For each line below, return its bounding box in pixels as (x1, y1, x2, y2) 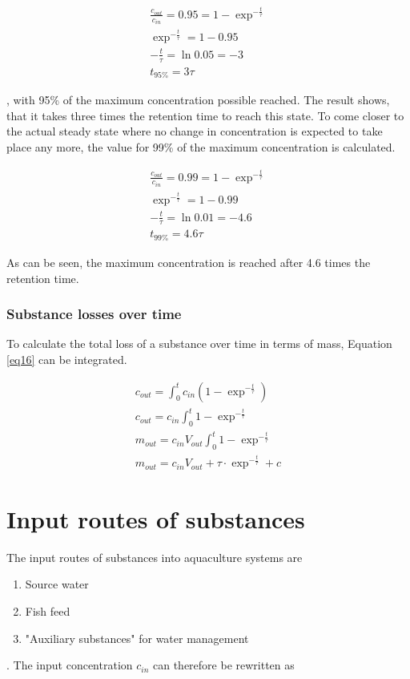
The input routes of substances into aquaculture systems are (6, 548, 303, 565)
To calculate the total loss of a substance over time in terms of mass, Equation (6, 335, 392, 352)
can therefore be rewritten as (153, 657, 295, 673)
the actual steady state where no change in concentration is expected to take (6, 123, 383, 139)
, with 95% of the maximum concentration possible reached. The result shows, (6, 91, 390, 108)
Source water (25, 576, 89, 592)
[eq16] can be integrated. (6, 350, 127, 367)
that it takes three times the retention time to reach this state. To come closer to (6, 107, 404, 123)
